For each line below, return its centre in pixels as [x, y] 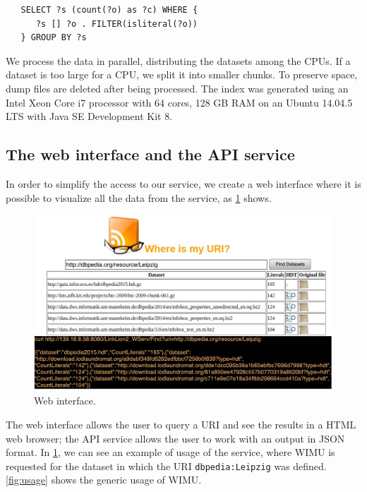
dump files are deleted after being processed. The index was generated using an [177, 88]
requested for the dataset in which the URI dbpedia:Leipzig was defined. [166, 466]
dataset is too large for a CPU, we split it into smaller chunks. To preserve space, [182, 74]
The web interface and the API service [150, 154]
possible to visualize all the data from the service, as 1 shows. [139, 197]
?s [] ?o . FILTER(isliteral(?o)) [117, 24]
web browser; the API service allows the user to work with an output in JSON [175, 438]
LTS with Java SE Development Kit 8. [89, 116]
